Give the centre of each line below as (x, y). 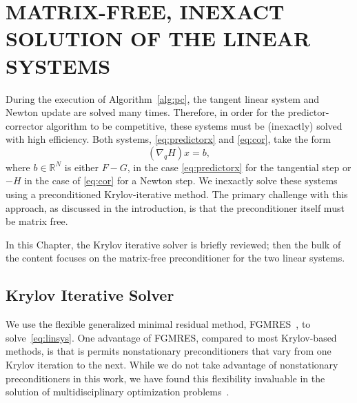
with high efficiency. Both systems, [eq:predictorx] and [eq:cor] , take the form (168, 139)
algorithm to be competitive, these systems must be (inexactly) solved (194, 125)
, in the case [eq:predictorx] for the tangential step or (239, 167)
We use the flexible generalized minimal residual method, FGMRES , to (158, 324)
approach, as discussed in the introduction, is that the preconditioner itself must (175, 207)
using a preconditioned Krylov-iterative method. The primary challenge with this (177, 194)
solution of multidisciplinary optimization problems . (118, 392)
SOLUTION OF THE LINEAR (158, 38)
